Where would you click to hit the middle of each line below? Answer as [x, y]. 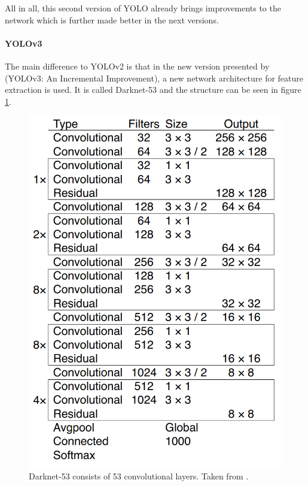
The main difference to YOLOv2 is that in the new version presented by [137, 66]
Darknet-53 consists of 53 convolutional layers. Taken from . [139, 476]
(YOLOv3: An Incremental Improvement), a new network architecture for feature [154, 78]
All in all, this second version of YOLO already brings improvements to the [143, 8]
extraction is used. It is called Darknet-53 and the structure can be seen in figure [153, 90]
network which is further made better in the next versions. [112, 19]
